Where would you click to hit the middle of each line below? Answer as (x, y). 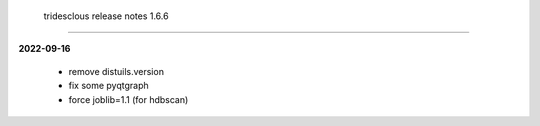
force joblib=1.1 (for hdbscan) (128, 99)
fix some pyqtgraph (108, 86)
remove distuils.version (116, 71)
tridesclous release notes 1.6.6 (106, 16)
